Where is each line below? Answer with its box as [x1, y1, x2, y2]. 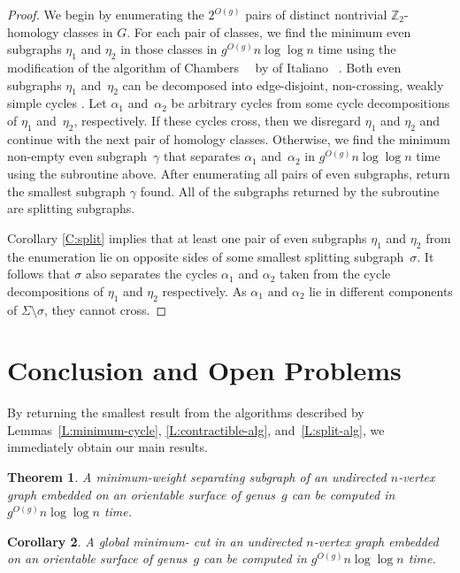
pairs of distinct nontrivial [245, 5, 387, 23]
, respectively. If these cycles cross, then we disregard [73, 111, 362, 129]
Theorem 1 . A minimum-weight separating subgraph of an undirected [7, 468, 387, 486]
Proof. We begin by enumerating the [7, 5, 204, 23]
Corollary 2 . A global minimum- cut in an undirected [7, 531, 303, 550]
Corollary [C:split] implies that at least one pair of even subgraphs [7, 228, 367, 247]
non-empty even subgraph [7, 147, 148, 165]
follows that [7, 264, 71, 283]
